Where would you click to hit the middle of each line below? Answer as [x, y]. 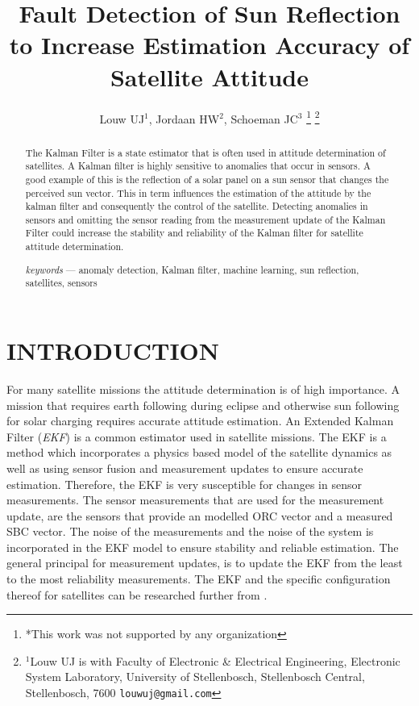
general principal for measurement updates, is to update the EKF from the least [205, 563]
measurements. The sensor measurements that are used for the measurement [195, 500]
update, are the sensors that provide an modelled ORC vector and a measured [200, 515]
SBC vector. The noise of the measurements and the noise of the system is [190, 531]
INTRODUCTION [113, 350]
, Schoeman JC [261, 118]
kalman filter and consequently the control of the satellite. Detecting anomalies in [197, 206]
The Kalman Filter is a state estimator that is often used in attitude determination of [205, 152]
